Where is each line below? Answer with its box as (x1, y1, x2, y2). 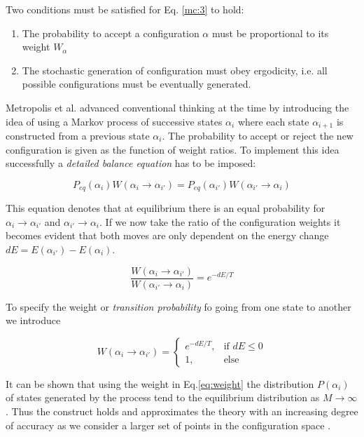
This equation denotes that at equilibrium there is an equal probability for (6, 201, 325, 215)
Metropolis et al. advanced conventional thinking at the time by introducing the (6, 100, 349, 114)
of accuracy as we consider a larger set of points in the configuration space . (6, 417, 331, 432)
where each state (237, 114, 309, 128)
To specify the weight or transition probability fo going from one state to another (6, 299, 351, 314)
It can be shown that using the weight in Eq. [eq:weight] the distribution (6, 376, 314, 391)
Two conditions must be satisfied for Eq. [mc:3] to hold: (6, 2, 244, 16)
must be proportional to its (211, 25, 329, 40)
